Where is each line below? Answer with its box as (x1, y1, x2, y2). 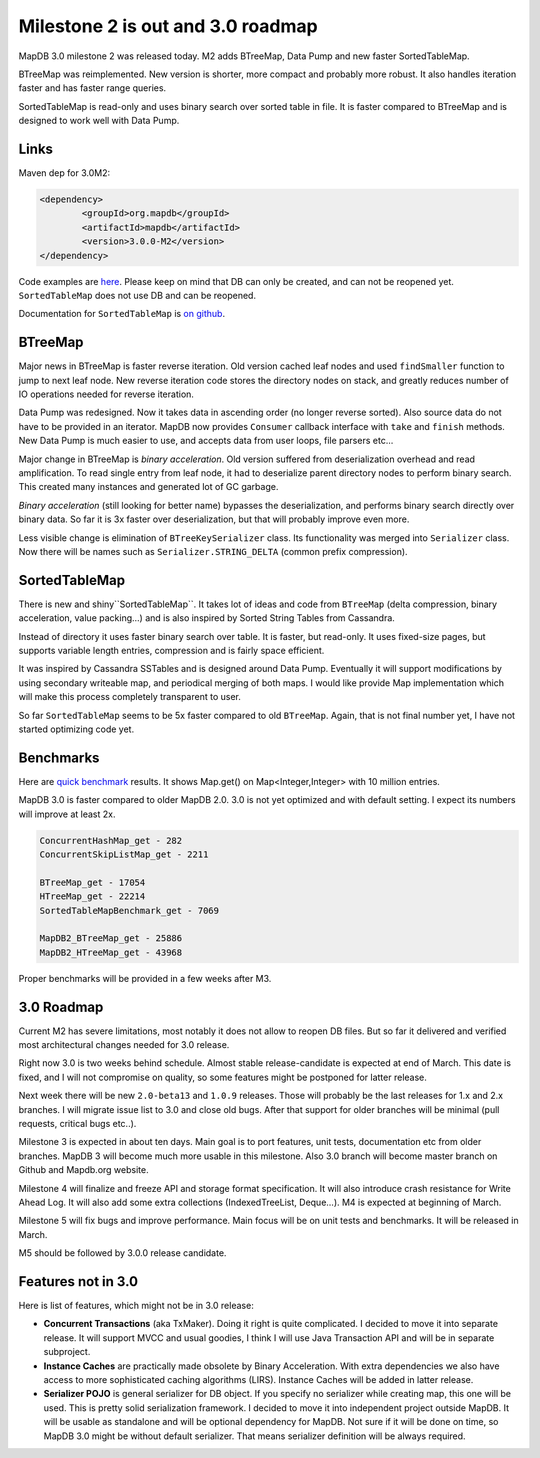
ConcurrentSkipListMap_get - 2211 (39, 849, 209, 860)
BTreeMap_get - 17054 (39, 876, 146, 888)
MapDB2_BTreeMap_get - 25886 (39, 933, 183, 944)
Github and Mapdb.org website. (18, 1164, 149, 1176)
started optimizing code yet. (18, 723, 135, 735)
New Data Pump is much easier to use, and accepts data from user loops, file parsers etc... (18, 435, 394, 447)
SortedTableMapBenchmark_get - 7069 (39, 905, 220, 916)
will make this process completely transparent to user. (18, 691, 242, 703)
